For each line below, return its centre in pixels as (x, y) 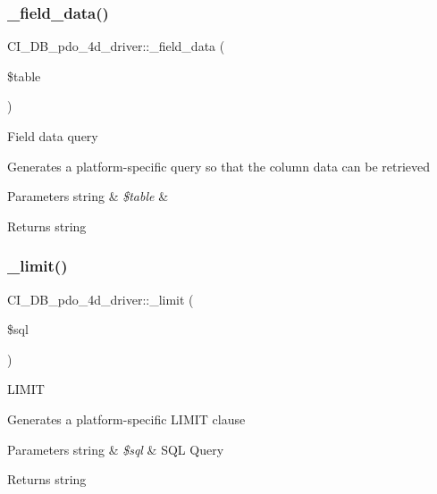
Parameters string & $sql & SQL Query (116, 449)
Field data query (53, 136)
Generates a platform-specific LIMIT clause (126, 419)
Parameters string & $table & (88, 196)
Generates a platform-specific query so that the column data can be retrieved (219, 166)
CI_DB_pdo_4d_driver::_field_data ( (116, 46)
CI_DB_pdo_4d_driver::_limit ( (101, 299)
